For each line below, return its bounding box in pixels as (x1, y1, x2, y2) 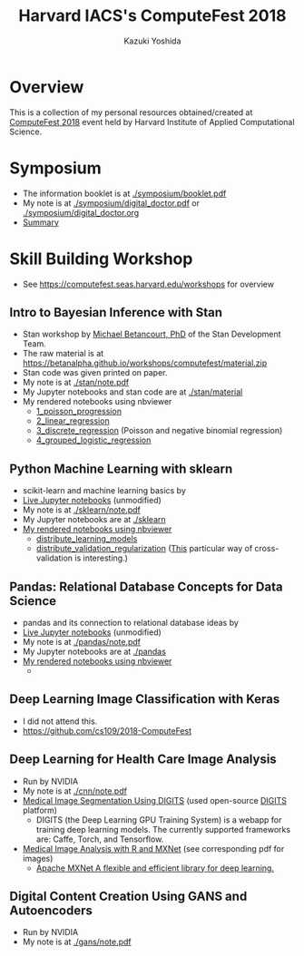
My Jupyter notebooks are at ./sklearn (22, 514, 166, 525)
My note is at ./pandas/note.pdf (22, 637, 142, 647)
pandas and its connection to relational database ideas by (22, 618, 239, 628)
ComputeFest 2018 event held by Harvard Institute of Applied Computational (9, 116, 295, 127)
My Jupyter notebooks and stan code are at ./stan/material (22, 386, 243, 397)
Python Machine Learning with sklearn (9, 461, 233, 476)
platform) (22, 805, 57, 815)
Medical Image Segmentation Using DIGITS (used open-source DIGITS (22, 795, 288, 805)
